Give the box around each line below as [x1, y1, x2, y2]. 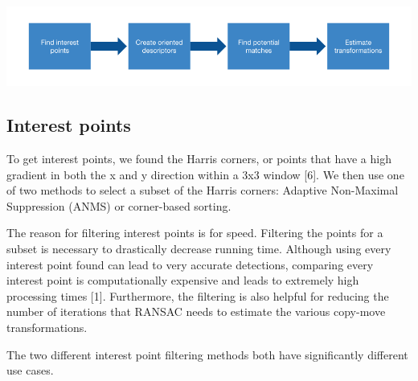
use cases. [6, 362, 54, 379]
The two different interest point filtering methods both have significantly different [6, 346, 408, 363]
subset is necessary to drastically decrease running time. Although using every [6, 240, 391, 256]
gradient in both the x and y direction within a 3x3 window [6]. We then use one [6, 166, 404, 182]
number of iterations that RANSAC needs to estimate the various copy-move [6, 303, 386, 320]
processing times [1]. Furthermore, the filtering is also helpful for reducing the [6, 287, 389, 304]
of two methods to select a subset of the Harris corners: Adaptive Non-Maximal [6, 182, 399, 199]
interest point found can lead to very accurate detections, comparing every [6, 256, 374, 272]
